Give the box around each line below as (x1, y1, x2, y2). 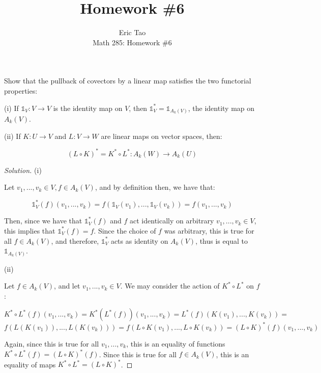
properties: (4, 85, 38, 96)
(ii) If (4, 130, 21, 141)
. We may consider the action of (120, 280, 220, 291)
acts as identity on (110, 235, 168, 246)
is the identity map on (53, 102, 123, 113)
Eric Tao (119, 27, 146, 38)
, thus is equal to (195, 235, 248, 246)
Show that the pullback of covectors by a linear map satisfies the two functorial (4, 75, 251, 86)
